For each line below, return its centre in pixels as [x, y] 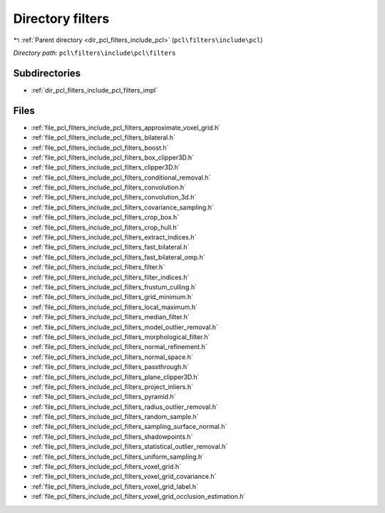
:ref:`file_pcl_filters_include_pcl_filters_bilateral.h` [103, 138]
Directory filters [61, 19]
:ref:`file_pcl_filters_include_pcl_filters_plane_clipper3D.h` [115, 377]
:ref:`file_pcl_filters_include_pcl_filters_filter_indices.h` [110, 277]
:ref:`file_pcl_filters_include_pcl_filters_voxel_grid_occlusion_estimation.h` [138, 497]
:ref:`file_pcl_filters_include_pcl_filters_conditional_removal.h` [121, 177]
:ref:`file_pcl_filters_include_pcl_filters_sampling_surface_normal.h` [129, 427]
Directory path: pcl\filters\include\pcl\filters [94, 53]
